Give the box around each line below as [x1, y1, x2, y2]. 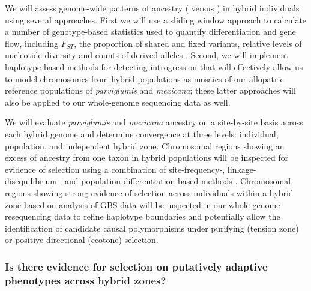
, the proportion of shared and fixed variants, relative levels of [74, 37, 302, 49]
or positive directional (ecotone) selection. [5, 233, 159, 246]
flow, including [5, 37, 59, 49]
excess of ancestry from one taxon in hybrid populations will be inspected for [5, 151, 289, 164]
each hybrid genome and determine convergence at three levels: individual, [5, 127, 279, 140]
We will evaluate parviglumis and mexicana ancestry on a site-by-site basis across [5, 116, 303, 128]
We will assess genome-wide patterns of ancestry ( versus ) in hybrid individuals [5, 2, 300, 14]
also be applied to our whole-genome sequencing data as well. [5, 95, 231, 108]
